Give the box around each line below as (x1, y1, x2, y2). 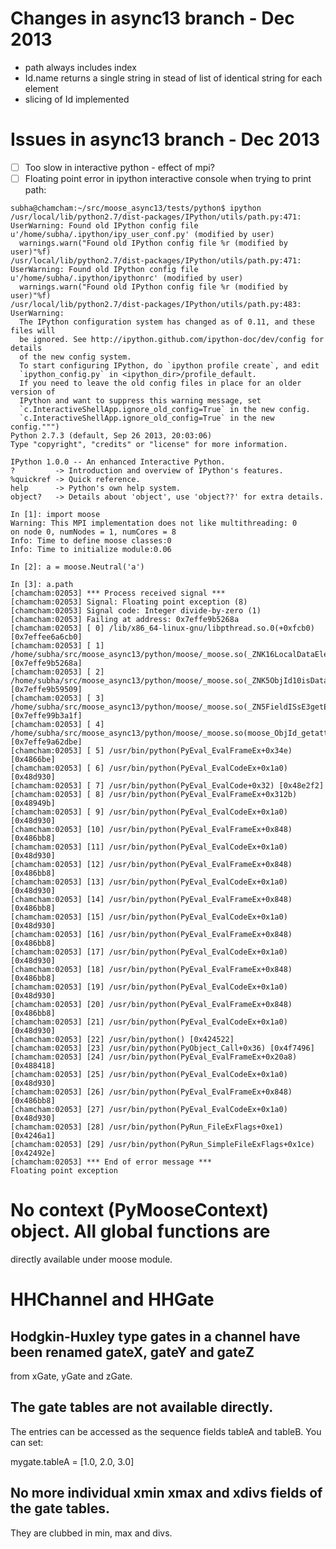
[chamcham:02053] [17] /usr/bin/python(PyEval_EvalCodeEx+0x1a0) (10, 947, 288, 957)
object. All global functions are (10, 1220, 271, 1243)
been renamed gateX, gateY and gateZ (10, 1343, 255, 1361)
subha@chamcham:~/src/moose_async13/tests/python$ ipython (10, 203, 262, 213)
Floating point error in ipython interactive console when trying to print (24, 172, 312, 184)
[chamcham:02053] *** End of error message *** (10, 1157, 213, 1167)
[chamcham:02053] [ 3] (10, 693, 105, 703)
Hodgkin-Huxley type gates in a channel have (10, 1328, 301, 1345)
